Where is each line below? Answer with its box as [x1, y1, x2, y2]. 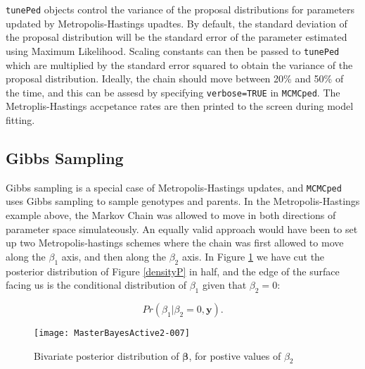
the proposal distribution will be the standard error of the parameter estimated [6, 30, 347, 44]
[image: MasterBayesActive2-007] [34, 327, 190, 338]
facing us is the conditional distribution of [6, 277, 186, 292]
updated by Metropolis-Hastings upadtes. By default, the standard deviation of [6, 15, 347, 30]
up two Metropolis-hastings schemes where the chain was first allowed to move [6, 235, 344, 250]
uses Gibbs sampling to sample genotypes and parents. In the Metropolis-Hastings [6, 194, 360, 208]
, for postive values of [188, 348, 281, 363]
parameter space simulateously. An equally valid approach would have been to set [6, 221, 358, 236]
